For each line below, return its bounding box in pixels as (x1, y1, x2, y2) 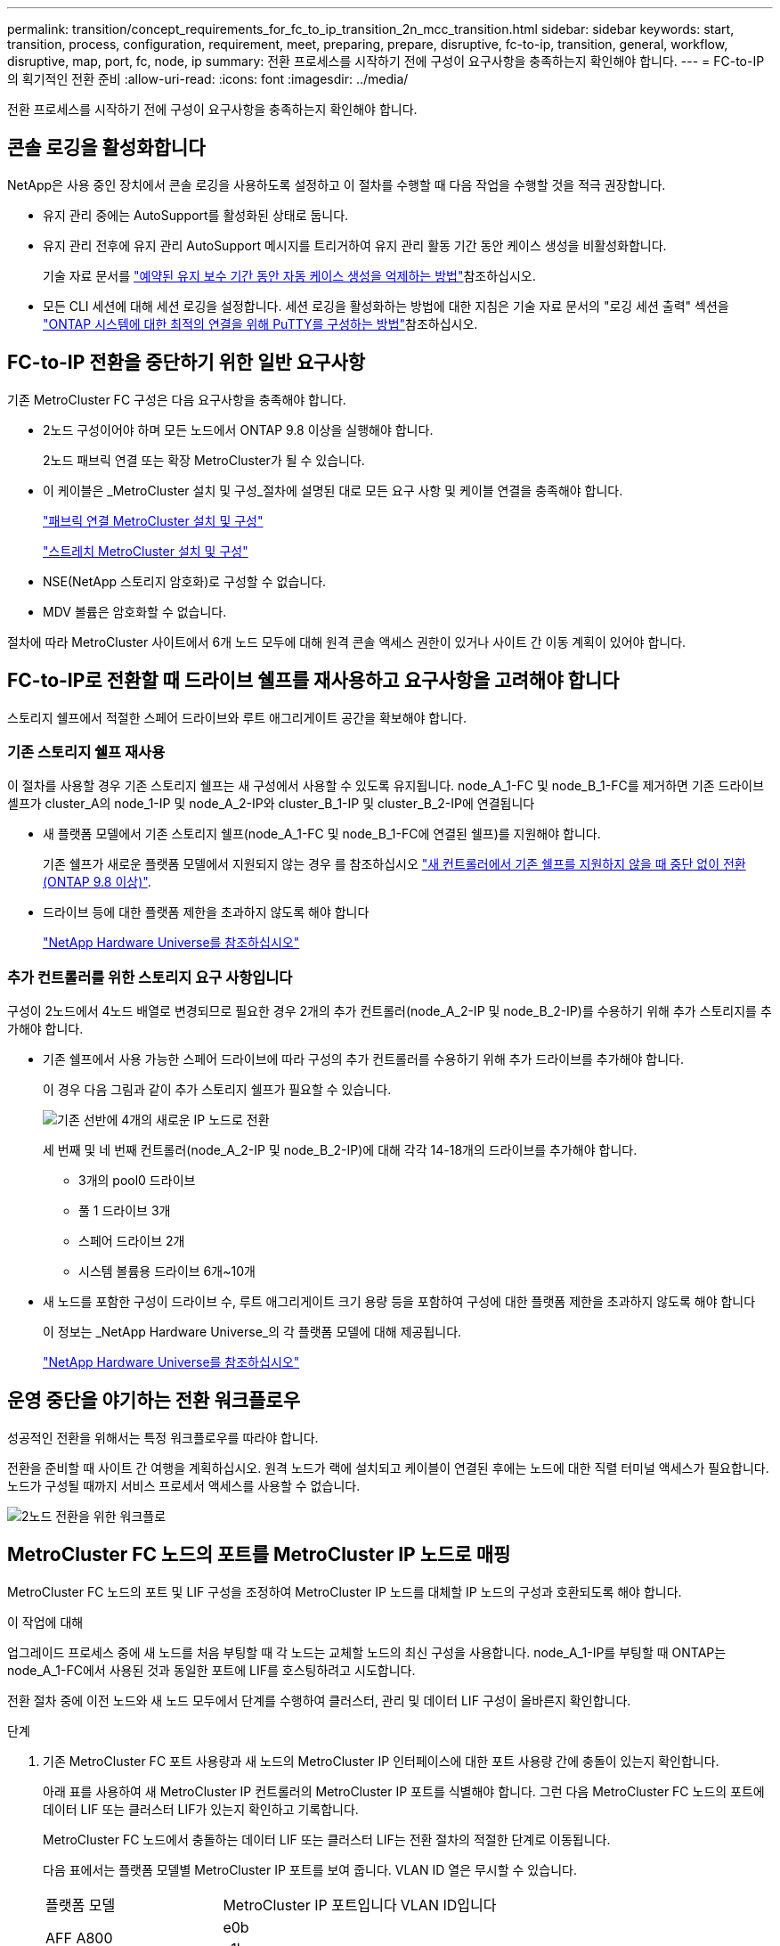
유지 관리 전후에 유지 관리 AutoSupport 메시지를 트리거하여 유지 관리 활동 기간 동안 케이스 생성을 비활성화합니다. (43, 237, 667, 253)
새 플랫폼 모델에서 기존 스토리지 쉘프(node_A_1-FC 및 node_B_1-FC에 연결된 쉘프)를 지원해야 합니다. (43, 826, 601, 842)
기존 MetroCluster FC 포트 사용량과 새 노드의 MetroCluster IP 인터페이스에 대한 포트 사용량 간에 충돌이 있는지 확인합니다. (43, 1753, 719, 1769)
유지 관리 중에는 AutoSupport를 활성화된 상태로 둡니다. (43, 207, 349, 223)
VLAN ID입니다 (400, 1895, 497, 1914)
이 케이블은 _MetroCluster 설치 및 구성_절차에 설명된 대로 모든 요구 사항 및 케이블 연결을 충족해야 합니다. (43, 482, 623, 498)
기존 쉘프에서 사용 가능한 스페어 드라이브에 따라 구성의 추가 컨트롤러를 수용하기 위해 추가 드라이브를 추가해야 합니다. (43, 1051, 684, 1067)
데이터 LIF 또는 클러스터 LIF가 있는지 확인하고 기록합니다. (43, 1801, 359, 1817)
